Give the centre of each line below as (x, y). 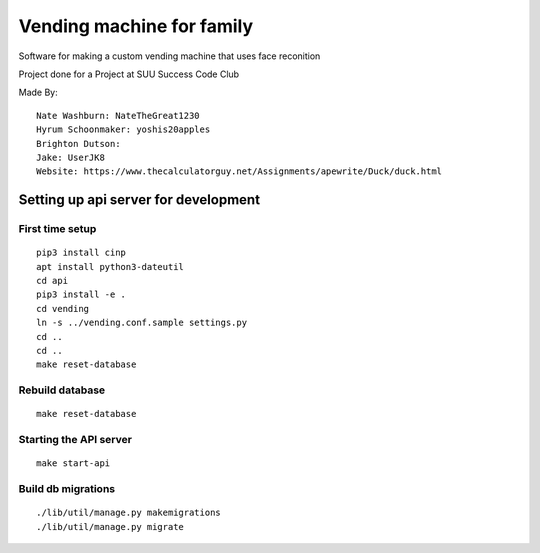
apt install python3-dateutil (110, 266)
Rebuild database (62, 390)
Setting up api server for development (139, 200)
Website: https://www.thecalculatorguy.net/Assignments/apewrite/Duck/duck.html (239, 171)
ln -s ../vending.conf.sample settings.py (142, 323)
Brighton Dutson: (78, 143)
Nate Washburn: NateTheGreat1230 (118, 115)
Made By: (38, 92)
